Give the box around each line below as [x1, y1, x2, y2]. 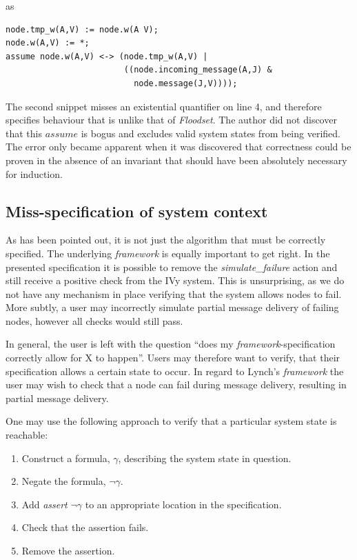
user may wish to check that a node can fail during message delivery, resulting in [6, 377, 347, 392]
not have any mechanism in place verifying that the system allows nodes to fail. [6, 286, 342, 301]
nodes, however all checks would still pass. [6, 313, 183, 328]
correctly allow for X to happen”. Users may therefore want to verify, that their [6, 350, 340, 365]
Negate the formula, [21, 474, 106, 488]
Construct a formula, [21, 450, 110, 465]
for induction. [6, 166, 63, 181]
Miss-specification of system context [6, 200, 268, 221]
